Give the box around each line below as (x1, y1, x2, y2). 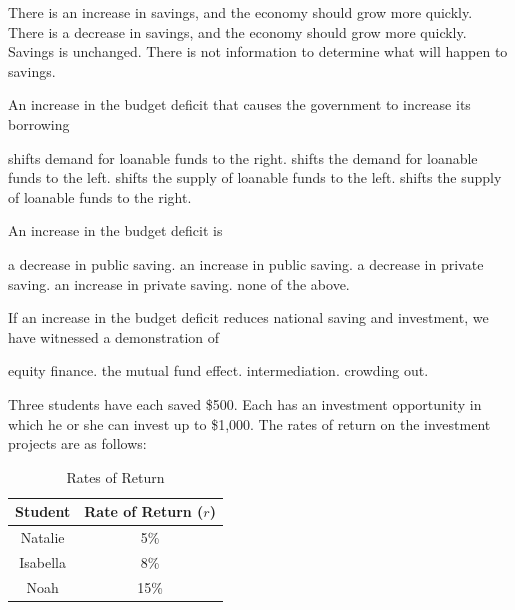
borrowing (8, 113, 70, 134)
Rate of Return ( (84, 501, 204, 522)
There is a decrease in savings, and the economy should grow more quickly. (8, 21, 467, 42)
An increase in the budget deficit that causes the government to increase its (8, 94, 471, 115)
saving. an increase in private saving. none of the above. (8, 273, 350, 294)
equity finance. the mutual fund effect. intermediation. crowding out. (8, 360, 429, 381)
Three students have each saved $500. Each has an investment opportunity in (8, 393, 482, 414)
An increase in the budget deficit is (8, 220, 223, 241)
